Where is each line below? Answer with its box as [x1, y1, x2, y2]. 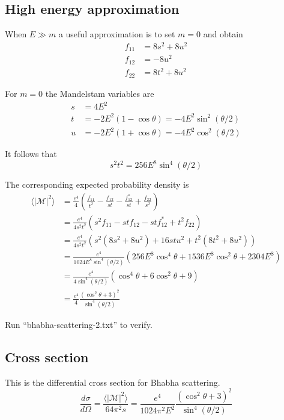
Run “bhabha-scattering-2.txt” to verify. [5, 318, 153, 330]
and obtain [203, 28, 243, 40]
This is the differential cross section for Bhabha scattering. [5, 375, 220, 388]
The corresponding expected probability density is [5, 178, 189, 191]
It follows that [5, 147, 57, 160]
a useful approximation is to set [58, 28, 175, 40]
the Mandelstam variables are [45, 87, 154, 99]
